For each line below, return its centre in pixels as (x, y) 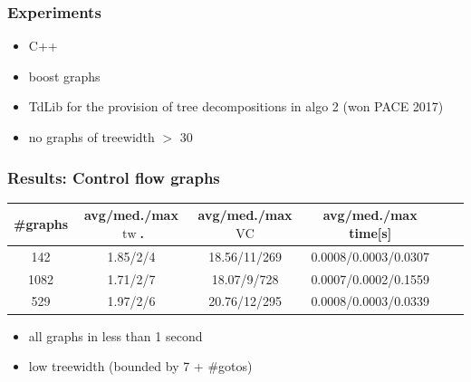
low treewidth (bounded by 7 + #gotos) (140, 366)
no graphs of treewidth (91, 137)
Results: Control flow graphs (114, 177)
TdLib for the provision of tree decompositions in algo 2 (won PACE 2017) (236, 106)
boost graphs (64, 76)
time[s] (370, 232)
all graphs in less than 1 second (115, 335)
